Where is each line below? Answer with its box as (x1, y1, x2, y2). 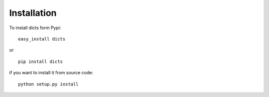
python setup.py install (18, 81, 79, 87)
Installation (9, 7, 57, 18)
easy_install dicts (18, 36, 66, 42)
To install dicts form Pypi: (9, 25, 61, 31)
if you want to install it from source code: (9, 70, 93, 76)
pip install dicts (18, 58, 63, 64)
